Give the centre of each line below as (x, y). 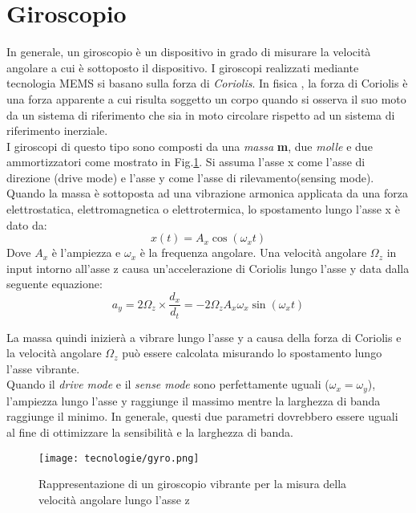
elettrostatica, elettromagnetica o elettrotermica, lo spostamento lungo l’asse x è (203, 209)
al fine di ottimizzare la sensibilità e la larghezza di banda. (150, 432)
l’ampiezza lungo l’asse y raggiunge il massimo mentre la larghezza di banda (194, 400)
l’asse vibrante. (43, 368)
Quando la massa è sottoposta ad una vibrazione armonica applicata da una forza (207, 193)
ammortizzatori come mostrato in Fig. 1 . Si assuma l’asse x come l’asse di (186, 162)
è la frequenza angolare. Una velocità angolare (253, 252)
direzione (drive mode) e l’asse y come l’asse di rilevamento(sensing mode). (190, 177)
